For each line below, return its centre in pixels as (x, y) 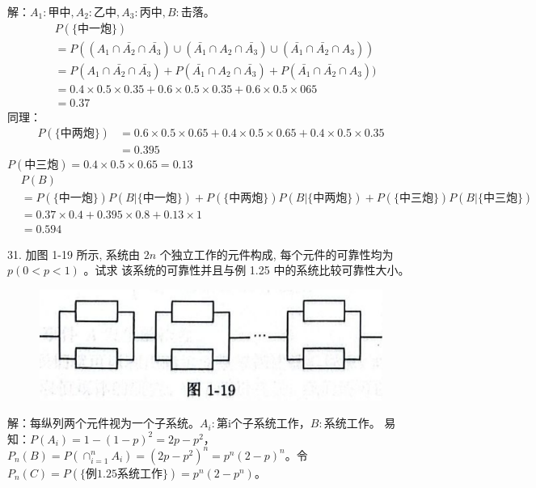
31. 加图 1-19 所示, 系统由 (74, 254)
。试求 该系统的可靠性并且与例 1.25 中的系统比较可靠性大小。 (247, 270)
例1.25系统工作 (124, 474)
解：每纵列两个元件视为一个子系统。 (103, 423)
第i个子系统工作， (263, 423)
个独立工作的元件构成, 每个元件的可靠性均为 (276, 254)
